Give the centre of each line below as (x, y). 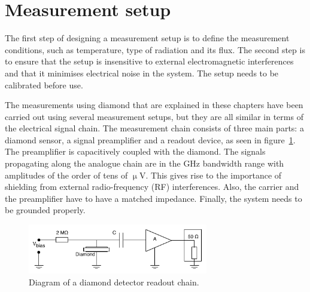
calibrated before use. (44, 84)
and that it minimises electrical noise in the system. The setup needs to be (142, 73)
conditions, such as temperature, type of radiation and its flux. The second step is (155, 49)
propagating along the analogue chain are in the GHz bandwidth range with (145, 163)
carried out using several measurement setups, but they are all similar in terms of (154, 116)
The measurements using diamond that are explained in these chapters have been (154, 105)
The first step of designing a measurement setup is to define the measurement (147, 38)
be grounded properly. (45, 210)
